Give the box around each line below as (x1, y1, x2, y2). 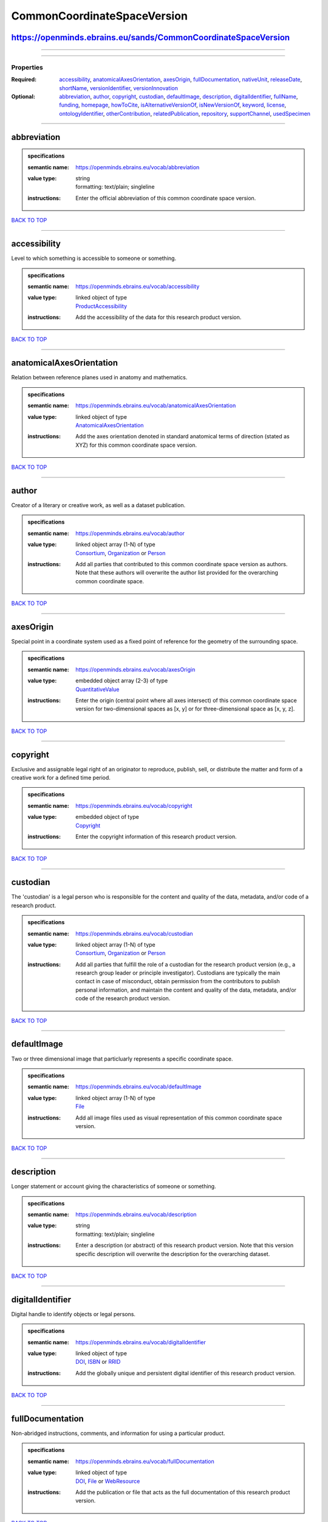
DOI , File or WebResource (75, 1477, 140, 1485)
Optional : (11, 93, 36, 100)
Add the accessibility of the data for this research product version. (75, 314, 242, 321)
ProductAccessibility (75, 302, 128, 310)
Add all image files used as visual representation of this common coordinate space (75, 1114, 282, 1121)
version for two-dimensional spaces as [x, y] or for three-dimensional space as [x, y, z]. (75, 705, 295, 712)
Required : (11, 76, 36, 83)
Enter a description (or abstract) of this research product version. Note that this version (75, 1242, 294, 1249)
